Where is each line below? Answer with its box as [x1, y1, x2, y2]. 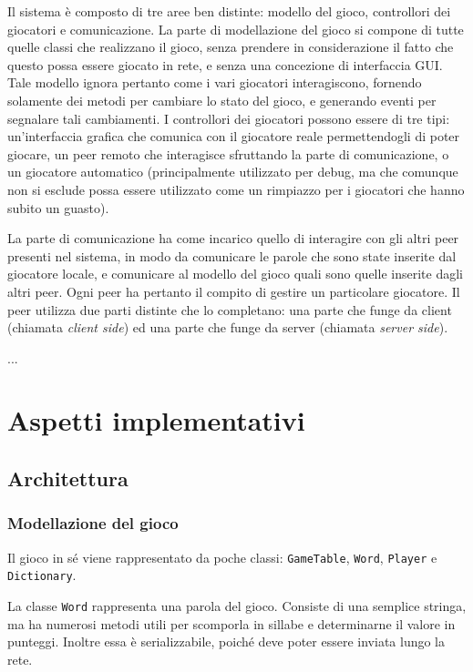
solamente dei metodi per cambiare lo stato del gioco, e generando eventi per [7, 90, 437, 109]
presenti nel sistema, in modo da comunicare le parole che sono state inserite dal [7, 246, 457, 265]
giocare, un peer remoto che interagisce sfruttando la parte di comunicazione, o [7, 144, 449, 163]
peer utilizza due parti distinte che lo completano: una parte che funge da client [7, 300, 452, 319]
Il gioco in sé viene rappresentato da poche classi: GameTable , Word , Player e [7, 547, 437, 566]
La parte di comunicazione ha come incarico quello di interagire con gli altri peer [7, 229, 459, 248]
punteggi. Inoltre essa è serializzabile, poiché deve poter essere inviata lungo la [7, 632, 446, 651]
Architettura [7, 464, 129, 493]
